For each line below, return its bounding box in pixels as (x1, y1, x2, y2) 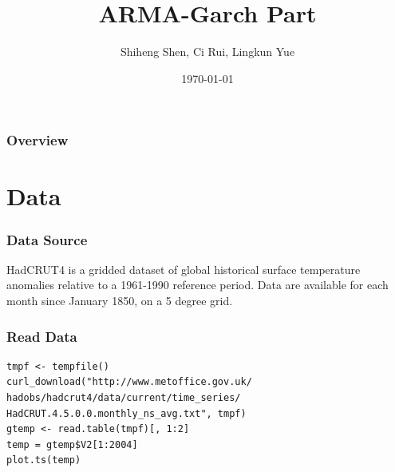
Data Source (6, 229, 88, 249)
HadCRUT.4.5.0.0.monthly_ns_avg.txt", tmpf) (6, 407, 247, 419)
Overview (6, 130, 69, 150)
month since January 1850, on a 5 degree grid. (6, 292, 233, 309)
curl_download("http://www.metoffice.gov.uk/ (6, 376, 252, 388)
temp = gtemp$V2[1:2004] (6, 438, 138, 450)
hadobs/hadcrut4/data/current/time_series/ (6, 392, 241, 404)
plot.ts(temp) (6, 454, 81, 466)
